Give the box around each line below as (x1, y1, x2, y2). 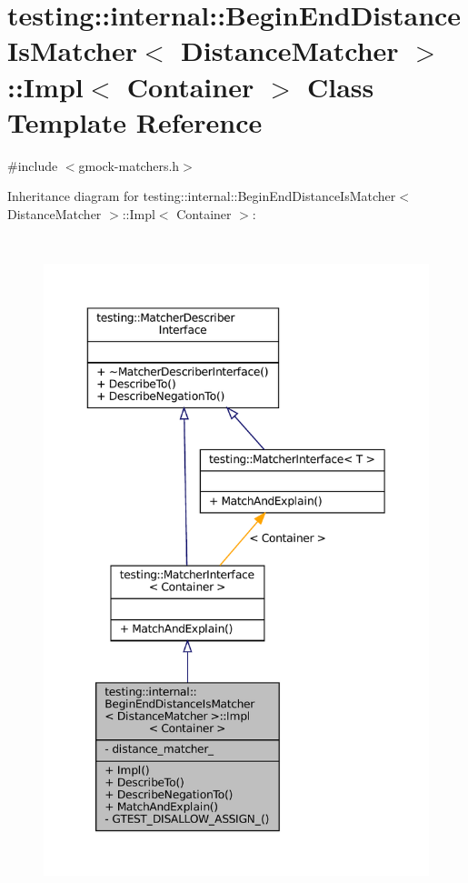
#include (7, 156, 58, 175)
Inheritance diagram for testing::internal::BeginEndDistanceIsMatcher (7, 186, 396, 206)
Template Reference (7, 103, 263, 140)
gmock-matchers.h (78, 156, 180, 175)
